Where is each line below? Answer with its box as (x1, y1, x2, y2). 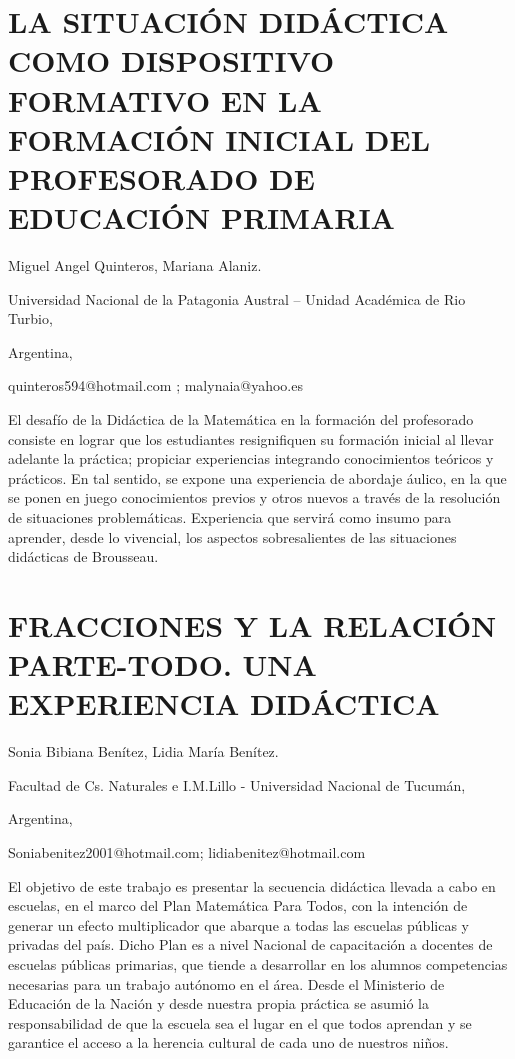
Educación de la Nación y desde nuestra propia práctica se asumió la (8, 993, 429, 1014)
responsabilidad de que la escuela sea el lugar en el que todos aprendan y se (8, 1012, 472, 1033)
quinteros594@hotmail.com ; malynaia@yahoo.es (8, 375, 303, 396)
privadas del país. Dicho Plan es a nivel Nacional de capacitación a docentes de (8, 934, 493, 955)
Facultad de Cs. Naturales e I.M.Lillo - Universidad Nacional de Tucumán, (8, 774, 466, 795)
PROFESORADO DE (8, 157, 315, 198)
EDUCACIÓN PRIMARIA (8, 197, 395, 238)
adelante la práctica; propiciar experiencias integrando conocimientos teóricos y (8, 448, 494, 469)
